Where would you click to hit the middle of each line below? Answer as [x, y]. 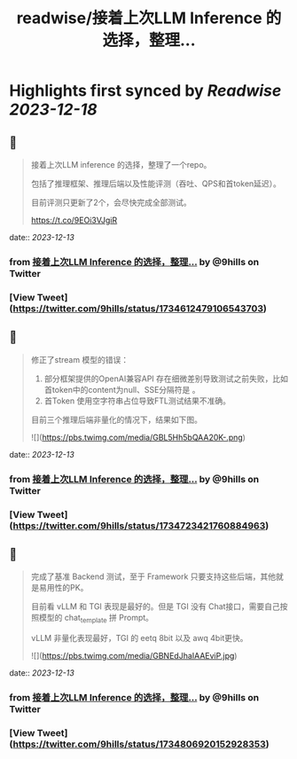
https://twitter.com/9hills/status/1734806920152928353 [139, 744]
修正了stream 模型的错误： [80, 359]
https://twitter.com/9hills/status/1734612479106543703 [138, 309]
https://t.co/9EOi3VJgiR [74, 220]
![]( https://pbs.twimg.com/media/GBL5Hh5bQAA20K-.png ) [138, 437]
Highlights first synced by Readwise [145, 91]
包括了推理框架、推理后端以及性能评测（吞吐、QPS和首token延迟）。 [156, 184]
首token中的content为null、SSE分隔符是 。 [122, 389]
